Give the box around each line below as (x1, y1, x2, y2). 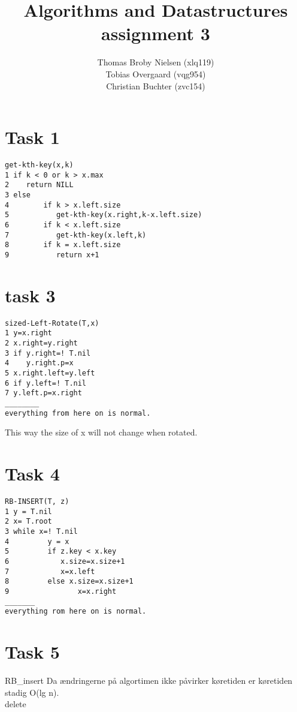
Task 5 (5, 639, 60, 664)
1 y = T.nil (5, 507, 52, 516)
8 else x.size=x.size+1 (5, 577, 134, 586)
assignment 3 (101, 21, 210, 46)
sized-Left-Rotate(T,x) (5, 319, 99, 328)
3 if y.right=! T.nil (5, 349, 91, 357)
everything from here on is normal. (5, 408, 151, 417)
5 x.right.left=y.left (5, 369, 95, 377)
